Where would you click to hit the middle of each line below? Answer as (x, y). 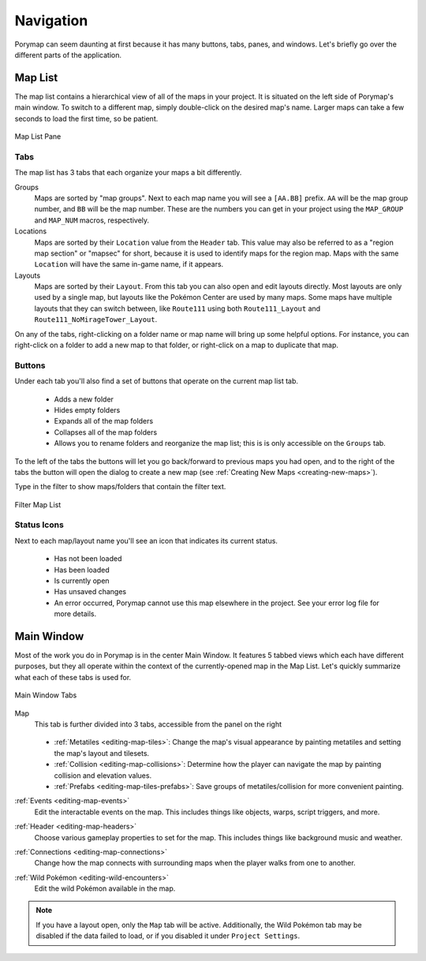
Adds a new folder (84, 399)
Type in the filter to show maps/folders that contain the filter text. (120, 487)
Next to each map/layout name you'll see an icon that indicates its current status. (146, 540)
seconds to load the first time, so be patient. (86, 118)
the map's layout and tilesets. (102, 753)
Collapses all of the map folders (106, 432)
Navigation (51, 21)
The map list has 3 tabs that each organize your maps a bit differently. (128, 173)
